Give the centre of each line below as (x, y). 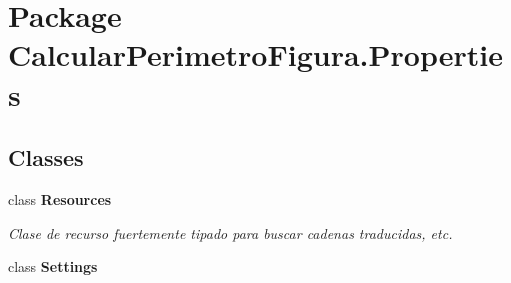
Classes (46, 157)
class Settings (53, 266)
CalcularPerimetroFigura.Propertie (255, 54)
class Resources (60, 198)
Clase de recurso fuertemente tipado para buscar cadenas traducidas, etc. (230, 232)
